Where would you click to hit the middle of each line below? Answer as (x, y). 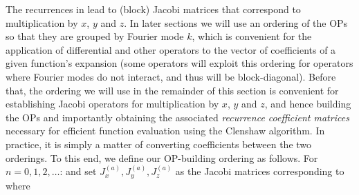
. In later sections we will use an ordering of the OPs (236, 22)
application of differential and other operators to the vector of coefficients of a (171, 49)
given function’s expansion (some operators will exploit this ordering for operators (179, 63)
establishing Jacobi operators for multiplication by (112, 104)
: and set (78, 171)
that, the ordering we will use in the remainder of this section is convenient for (172, 90)
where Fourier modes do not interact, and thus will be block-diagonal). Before (171, 76)
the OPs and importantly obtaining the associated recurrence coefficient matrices (177, 117)
